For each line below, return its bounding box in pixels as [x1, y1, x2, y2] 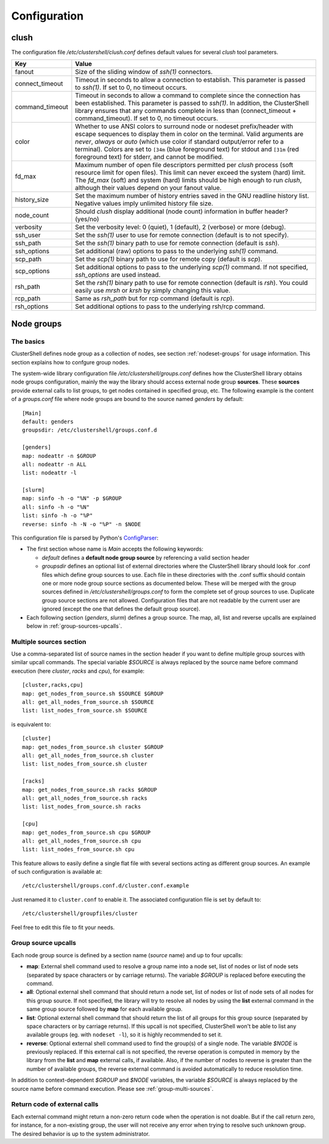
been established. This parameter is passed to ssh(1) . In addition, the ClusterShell [75, 99, 309, 107]
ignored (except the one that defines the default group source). [41, 605, 200, 613]
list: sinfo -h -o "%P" [22, 512, 93, 519]
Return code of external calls [11, 1100, 99, 1109]
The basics [11, 337, 45, 346]
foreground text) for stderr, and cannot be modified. [75, 153, 224, 161]
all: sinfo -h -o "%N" [22, 504, 90, 510]
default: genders [22, 418, 74, 425]
